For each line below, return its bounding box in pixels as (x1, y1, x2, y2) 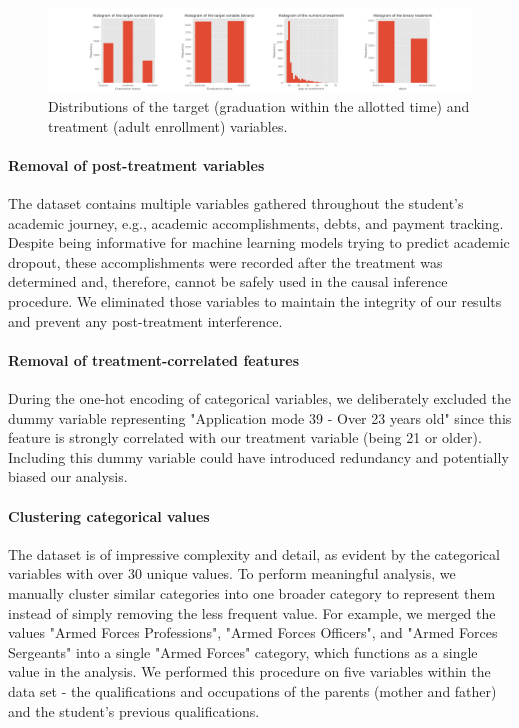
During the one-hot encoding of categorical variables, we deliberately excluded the (8, 388, 511, 408)
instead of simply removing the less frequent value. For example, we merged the (8, 602, 496, 623)
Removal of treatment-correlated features (8, 349, 300, 370)
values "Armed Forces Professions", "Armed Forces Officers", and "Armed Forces (8, 622, 498, 643)
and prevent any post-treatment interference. (8, 310, 283, 331)
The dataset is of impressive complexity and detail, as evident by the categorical (8, 543, 500, 564)
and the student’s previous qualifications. (8, 700, 260, 721)
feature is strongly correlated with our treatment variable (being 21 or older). (8, 427, 482, 448)
